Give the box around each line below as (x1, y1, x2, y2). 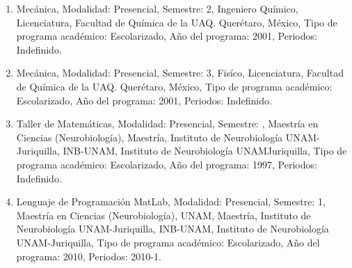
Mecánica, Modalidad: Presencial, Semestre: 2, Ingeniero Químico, (16, 1, 298, 15)
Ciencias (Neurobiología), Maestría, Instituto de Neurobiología (16, 129, 283, 144)
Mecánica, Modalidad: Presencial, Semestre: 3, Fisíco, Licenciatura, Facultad (16, 65, 344, 80)
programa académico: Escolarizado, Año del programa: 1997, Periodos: (16, 157, 317, 171)
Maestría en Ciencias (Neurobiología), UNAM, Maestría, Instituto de (16, 207, 311, 222)
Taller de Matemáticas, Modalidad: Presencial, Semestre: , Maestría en (16, 116, 319, 131)
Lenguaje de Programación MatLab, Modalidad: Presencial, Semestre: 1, (16, 194, 326, 209)
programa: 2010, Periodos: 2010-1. (16, 249, 161, 263)
